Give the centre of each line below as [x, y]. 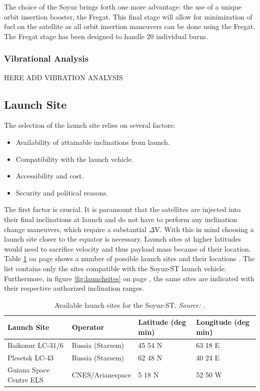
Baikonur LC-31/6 [35, 345]
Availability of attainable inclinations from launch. [93, 142]
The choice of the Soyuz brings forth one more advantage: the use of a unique [123, 7]
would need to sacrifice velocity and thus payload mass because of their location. [127, 248]
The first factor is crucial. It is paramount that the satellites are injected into [122, 209]
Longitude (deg [223, 322]
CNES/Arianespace [101, 375]
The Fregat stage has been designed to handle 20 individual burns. [106, 36]
